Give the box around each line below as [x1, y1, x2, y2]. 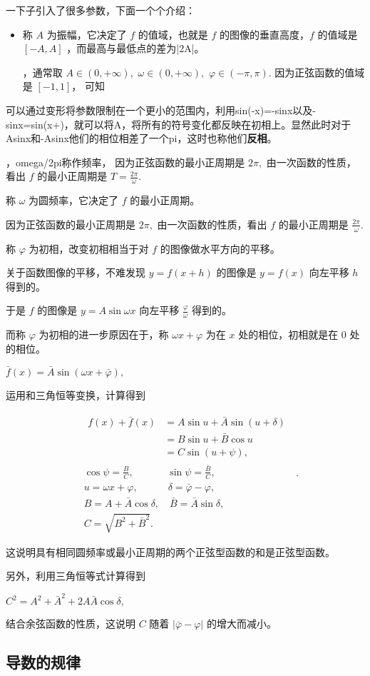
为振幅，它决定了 [46, 26, 127, 41]
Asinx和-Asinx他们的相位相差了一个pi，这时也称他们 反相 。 [6, 131, 277, 146]
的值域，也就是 [138, 26, 208, 41]
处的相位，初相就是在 [238, 327, 339, 342]
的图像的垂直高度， [220, 26, 310, 41]
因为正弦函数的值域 [274, 64, 365, 79]
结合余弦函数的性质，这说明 [6, 616, 135, 631]
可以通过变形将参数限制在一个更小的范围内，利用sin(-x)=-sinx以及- [6, 102, 316, 117]
